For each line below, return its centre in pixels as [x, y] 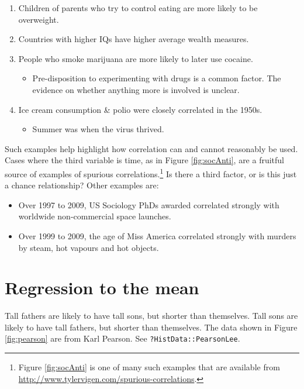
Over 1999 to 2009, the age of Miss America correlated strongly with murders [157, 235]
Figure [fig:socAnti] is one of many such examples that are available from [149, 367]
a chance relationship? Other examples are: [82, 185]
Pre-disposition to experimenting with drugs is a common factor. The [157, 78]
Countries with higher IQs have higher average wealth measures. [134, 39]
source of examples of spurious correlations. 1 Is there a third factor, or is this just [151, 173]
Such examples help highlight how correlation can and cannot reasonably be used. [151, 148]
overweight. [39, 19]
